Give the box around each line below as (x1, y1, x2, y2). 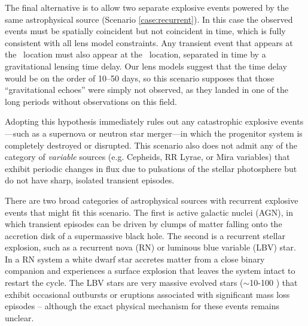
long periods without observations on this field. (5, 95, 177, 107)
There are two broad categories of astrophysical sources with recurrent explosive (5, 194, 298, 206)
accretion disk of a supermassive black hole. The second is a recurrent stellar (5, 229, 285, 242)
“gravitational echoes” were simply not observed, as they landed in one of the (5, 83, 289, 96)
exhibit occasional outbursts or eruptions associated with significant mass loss (5, 288, 290, 300)
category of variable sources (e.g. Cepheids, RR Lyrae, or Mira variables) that (5, 150, 290, 163)
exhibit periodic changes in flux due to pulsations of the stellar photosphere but (5, 162, 297, 174)
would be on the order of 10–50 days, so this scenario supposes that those (5, 71, 275, 84)
